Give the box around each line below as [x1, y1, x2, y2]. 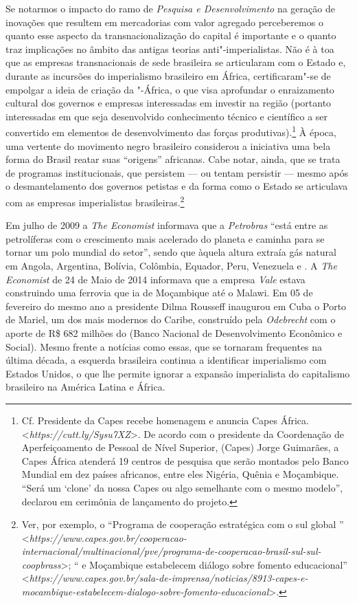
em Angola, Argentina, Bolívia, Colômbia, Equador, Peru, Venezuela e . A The [5, 259, 337, 272]
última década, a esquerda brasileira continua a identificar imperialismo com [5, 353, 327, 367]
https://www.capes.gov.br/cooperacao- [29, 530, 187, 545]
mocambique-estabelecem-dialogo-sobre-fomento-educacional [21, 584, 269, 599]
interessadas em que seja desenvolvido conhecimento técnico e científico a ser [5, 109, 328, 123]
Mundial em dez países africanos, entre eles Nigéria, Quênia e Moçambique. [21, 467, 339, 481]
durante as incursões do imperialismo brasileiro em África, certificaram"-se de [5, 68, 331, 83]
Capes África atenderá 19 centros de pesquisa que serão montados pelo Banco [21, 453, 349, 468]
